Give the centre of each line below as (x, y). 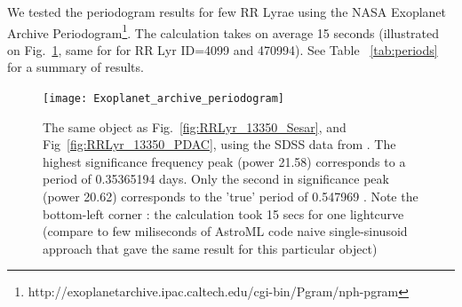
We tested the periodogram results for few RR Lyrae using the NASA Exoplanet (227, 12)
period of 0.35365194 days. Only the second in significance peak (216, 179)
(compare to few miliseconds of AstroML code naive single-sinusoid (225, 231)
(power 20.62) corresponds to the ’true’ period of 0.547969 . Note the (231, 197)
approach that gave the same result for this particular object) (210, 248)
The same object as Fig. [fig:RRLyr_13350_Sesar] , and (195, 126)
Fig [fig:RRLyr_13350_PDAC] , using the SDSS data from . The (219, 144)
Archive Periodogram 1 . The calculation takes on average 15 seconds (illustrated (223, 31)
